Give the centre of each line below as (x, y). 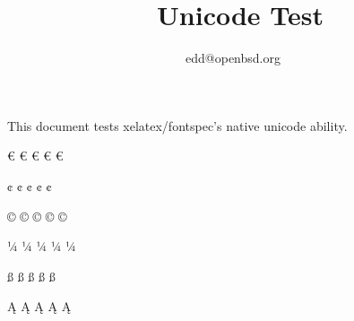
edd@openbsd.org (233, 58)
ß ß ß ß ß (31, 276)
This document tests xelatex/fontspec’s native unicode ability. (177, 125)
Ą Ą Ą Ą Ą (39, 306)
